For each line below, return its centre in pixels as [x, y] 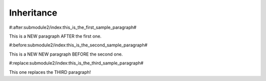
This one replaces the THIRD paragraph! [50, 72]
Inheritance [33, 13]
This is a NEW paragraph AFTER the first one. [55, 36]
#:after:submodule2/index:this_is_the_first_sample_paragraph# [73, 27]
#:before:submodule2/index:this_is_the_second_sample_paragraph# [78, 45]
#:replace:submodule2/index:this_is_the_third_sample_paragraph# [76, 63]
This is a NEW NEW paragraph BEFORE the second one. [66, 54]
